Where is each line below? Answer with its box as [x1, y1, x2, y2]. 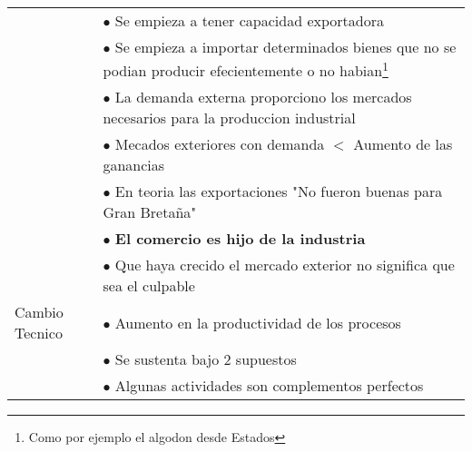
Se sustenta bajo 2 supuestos [114, 349, 297, 370]
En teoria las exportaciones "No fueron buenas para [114, 181, 443, 202]
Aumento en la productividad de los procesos [114, 311, 401, 333]
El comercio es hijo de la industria [114, 228, 366, 250]
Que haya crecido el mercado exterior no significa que [114, 254, 455, 276]
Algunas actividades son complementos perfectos [114, 375, 424, 397]
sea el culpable [103, 275, 195, 297]
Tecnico [15, 322, 63, 344]
